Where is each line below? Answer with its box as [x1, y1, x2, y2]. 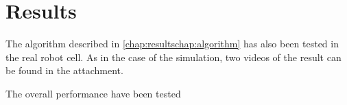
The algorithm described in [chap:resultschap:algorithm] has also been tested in [5, 36, 339, 51]
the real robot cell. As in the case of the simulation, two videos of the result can [5, 49, 342, 64]
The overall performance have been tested [5, 86, 181, 100]
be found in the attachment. [5, 63, 123, 78]
